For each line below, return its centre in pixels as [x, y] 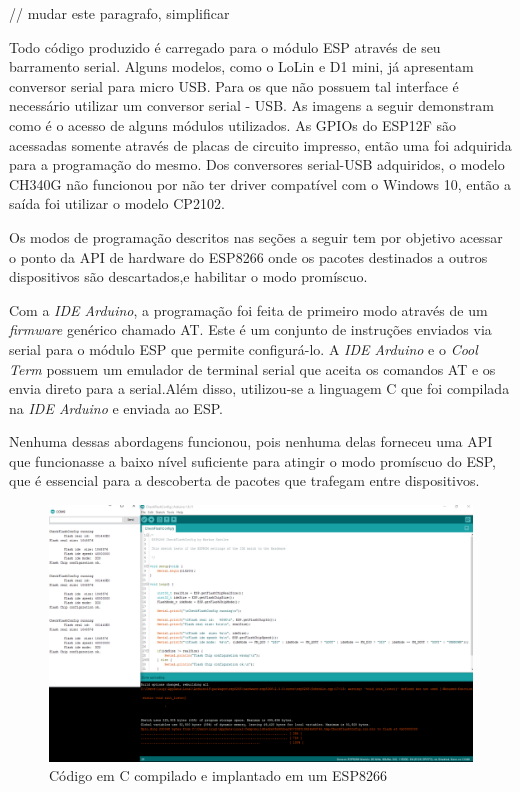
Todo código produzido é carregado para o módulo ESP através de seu [225, 46]
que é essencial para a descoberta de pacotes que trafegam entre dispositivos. [244, 480]
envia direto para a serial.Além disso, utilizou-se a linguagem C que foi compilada [259, 388]
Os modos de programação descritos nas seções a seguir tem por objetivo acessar [256, 236]
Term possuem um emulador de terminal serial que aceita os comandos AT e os [252, 368]
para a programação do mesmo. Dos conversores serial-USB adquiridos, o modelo [257, 164]
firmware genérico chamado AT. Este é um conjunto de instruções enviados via [250, 329]
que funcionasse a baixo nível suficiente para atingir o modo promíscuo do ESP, [252, 460]
